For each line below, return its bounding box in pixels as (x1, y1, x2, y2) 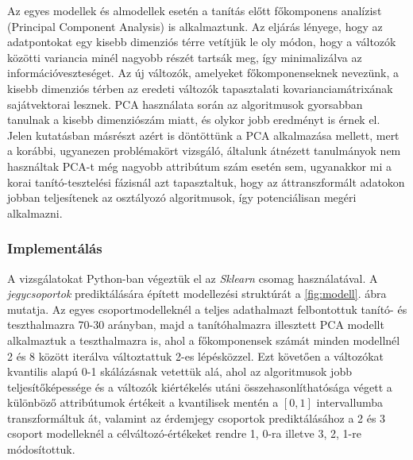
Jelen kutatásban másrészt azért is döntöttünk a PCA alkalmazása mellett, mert (7, 126, 399, 143)
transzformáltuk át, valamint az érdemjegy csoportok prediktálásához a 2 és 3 (7, 409, 386, 426)
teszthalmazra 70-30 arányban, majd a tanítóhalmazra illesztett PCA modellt (7, 316, 384, 333)
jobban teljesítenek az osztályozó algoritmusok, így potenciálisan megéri (7, 189, 357, 206)
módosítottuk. (7, 441, 75, 458)
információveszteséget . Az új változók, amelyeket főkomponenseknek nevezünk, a (7, 64, 399, 81)
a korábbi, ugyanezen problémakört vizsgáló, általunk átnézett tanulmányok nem (7, 142, 401, 159)
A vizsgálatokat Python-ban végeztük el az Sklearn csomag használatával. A (7, 269, 378, 286)
